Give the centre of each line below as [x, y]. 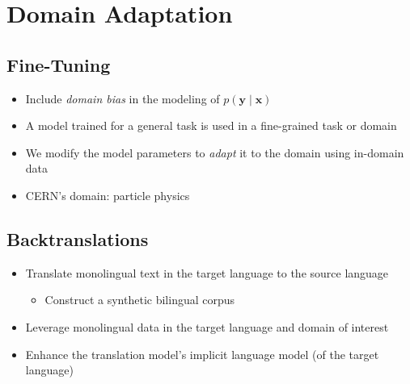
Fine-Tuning [59, 64]
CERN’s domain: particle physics [108, 195]
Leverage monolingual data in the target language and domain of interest [207, 326]
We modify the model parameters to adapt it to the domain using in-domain [215, 152]
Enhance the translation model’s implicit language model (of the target [202, 354]
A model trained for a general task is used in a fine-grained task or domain [211, 125]
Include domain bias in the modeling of [123, 98]
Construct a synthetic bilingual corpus [140, 300]
